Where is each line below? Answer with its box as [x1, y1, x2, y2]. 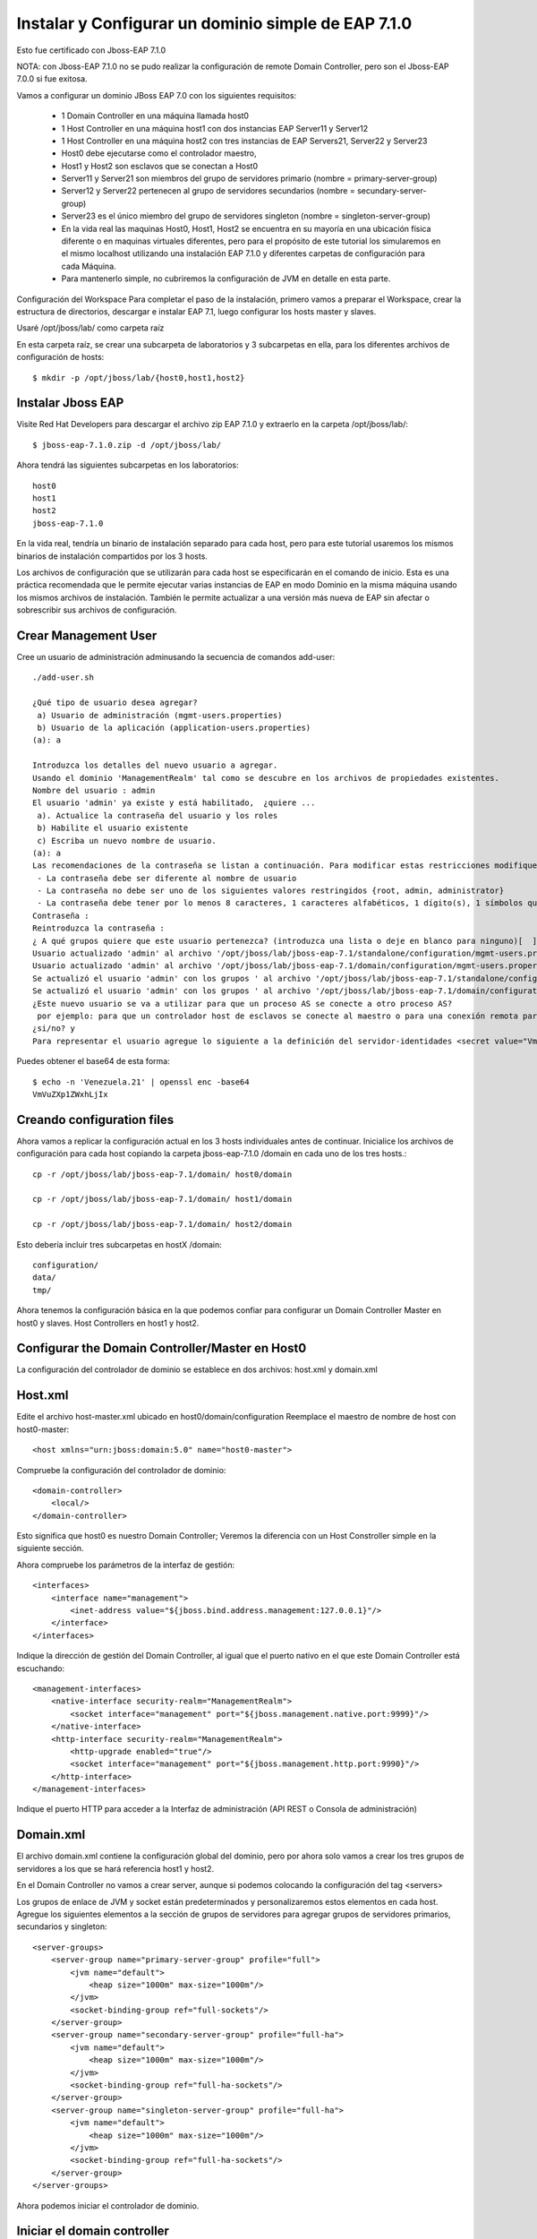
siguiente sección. [16, 1543, 84, 1554]
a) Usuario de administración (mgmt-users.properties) [37, 710, 283, 720]
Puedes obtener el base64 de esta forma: [16, 1056, 170, 1067]
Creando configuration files [16, 1111, 175, 1128]
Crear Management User [16, 628, 158, 643]
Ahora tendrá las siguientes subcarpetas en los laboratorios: [16, 459, 239, 470]
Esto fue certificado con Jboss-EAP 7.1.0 [16, 45, 166, 56]
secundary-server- [356, 185, 427, 196]
